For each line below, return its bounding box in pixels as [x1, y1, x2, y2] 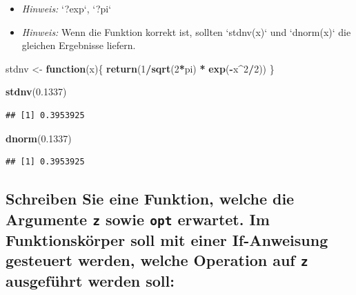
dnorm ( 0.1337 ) [6, 131, 72, 145]
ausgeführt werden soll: [6, 269, 175, 291]
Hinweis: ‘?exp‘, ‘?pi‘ [21, 1, 112, 15]
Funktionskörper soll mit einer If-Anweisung [6, 229, 328, 250]
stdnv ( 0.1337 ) [6, 84, 67, 99]
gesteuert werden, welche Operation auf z [6, 249, 308, 270]
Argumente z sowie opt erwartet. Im [6, 208, 270, 229]
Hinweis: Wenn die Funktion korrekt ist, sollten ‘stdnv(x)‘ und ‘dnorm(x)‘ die [21, 24, 351, 39]
